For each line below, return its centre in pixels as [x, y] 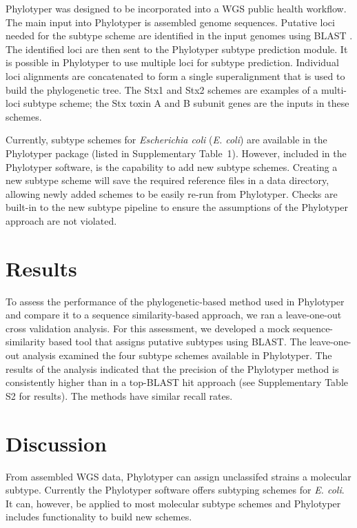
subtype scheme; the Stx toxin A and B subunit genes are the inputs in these [186, 103]
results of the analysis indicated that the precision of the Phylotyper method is [172, 368]
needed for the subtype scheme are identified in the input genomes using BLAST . [179, 35]
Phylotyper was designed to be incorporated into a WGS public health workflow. [176, 8]
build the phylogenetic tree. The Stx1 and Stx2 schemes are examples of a [162, 89]
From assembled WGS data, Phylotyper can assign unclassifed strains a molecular [178, 476]
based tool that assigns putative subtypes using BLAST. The [177, 342]
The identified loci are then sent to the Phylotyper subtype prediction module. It [177, 49]
